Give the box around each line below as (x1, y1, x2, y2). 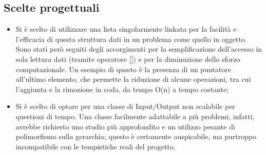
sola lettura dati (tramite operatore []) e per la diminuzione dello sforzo (15, 53, 240, 64)
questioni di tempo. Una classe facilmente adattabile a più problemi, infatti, (15, 110, 255, 121)
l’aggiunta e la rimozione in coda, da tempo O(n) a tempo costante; (15, 83, 229, 94)
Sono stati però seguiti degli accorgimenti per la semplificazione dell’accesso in (15, 43, 262, 54)
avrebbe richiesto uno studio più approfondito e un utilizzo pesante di (15, 121, 235, 131)
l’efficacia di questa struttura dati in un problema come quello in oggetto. (15, 33, 247, 44)
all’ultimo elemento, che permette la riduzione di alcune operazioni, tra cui (15, 74, 251, 84)
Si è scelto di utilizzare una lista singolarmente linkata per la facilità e (15, 24, 237, 34)
